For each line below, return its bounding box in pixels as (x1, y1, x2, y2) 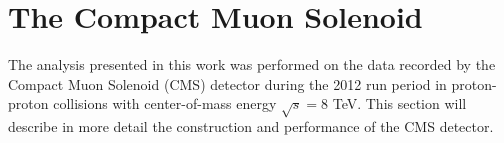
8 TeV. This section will (321, 93, 467, 114)
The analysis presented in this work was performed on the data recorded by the (8, 54, 496, 75)
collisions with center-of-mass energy (53, 93, 277, 114)
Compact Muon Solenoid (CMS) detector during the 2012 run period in (8, 73, 447, 94)
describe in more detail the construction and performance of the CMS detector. (8, 116, 494, 137)
